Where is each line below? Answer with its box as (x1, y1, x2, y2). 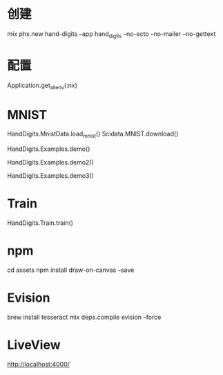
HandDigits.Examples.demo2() (7, 158, 95, 167)
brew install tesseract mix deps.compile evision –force (7, 313, 162, 322)
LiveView (7, 337, 61, 353)
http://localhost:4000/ (7, 360, 70, 368)
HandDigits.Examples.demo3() (7, 172, 95, 180)
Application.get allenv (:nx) (7, 81, 78, 91)
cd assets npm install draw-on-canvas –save (7, 266, 135, 274)
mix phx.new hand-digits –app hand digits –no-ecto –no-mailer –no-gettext (7, 29, 216, 39)
